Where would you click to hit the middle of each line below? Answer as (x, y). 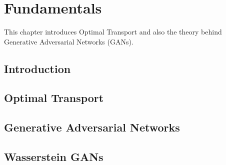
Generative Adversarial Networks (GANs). (69, 41)
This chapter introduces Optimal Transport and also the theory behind (113, 32)
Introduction (37, 68)
